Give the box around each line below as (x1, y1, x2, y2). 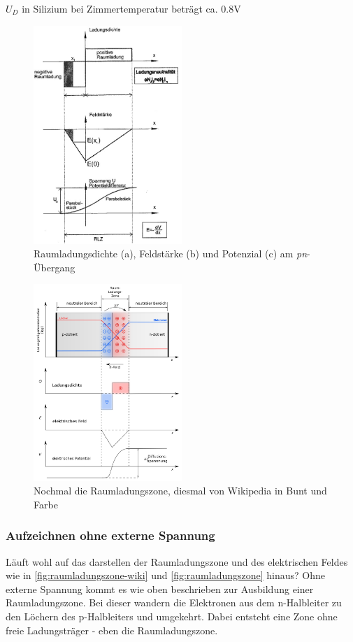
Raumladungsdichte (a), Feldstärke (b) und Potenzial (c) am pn (34, 246, 308, 261)
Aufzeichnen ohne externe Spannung (6, 527, 215, 544)
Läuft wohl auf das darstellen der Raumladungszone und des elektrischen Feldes (6, 554, 348, 569)
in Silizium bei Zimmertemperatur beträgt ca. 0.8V (22, 1, 241, 15)
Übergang (34, 259, 75, 274)
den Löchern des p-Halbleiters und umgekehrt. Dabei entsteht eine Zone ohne (6, 608, 338, 623)
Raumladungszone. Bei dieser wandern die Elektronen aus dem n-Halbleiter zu (6, 595, 342, 610)
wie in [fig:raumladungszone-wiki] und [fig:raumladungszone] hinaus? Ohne (6, 568, 325, 583)
